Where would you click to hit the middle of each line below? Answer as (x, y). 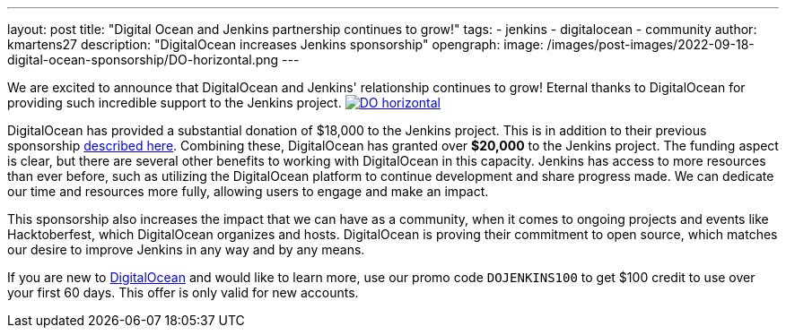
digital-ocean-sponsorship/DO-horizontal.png (143, 60)
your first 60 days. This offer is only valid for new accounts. (183, 292)
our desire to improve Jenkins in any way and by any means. (186, 249)
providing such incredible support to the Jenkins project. (175, 103)
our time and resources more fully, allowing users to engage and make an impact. (248, 191)
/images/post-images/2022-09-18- (651, 44)
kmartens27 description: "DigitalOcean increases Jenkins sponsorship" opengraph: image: (275, 44)
